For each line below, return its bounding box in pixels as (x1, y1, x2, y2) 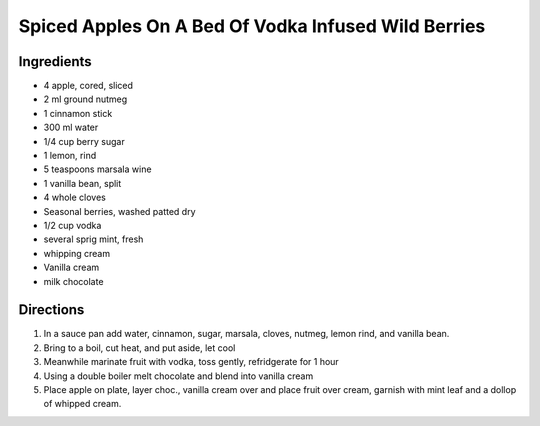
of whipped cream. (43, 398, 122, 410)
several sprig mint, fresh (43, 233, 144, 245)
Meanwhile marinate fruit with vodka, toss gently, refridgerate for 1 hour (43, 356, 339, 368)
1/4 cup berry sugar (43, 135, 125, 147)
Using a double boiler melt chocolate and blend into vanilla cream (43, 370, 314, 382)
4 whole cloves (43, 191, 107, 204)
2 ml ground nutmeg (43, 93, 128, 105)
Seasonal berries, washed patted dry (43, 205, 196, 217)
